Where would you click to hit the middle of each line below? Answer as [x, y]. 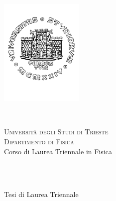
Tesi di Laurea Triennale [41, 194]
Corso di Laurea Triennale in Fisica [58, 151]
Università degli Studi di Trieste [56, 132]
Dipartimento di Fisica [39, 141]
